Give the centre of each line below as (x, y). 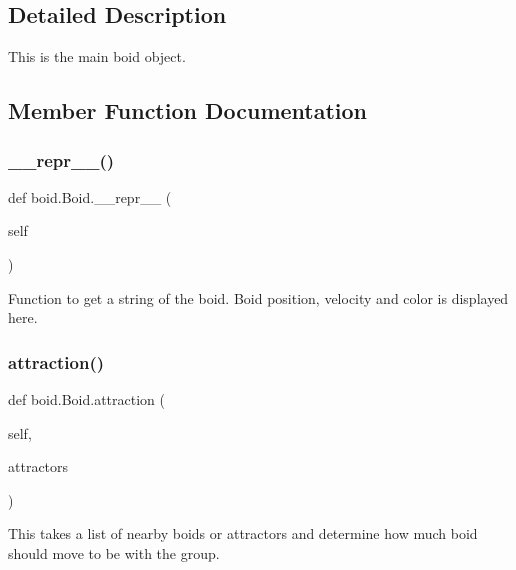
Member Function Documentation (188, 110)
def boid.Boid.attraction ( (86, 398)
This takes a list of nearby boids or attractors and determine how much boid (243, 533)
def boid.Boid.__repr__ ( (90, 196)
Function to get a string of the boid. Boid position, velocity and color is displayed (258, 297)
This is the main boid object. (97, 56)
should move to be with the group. (114, 552)
